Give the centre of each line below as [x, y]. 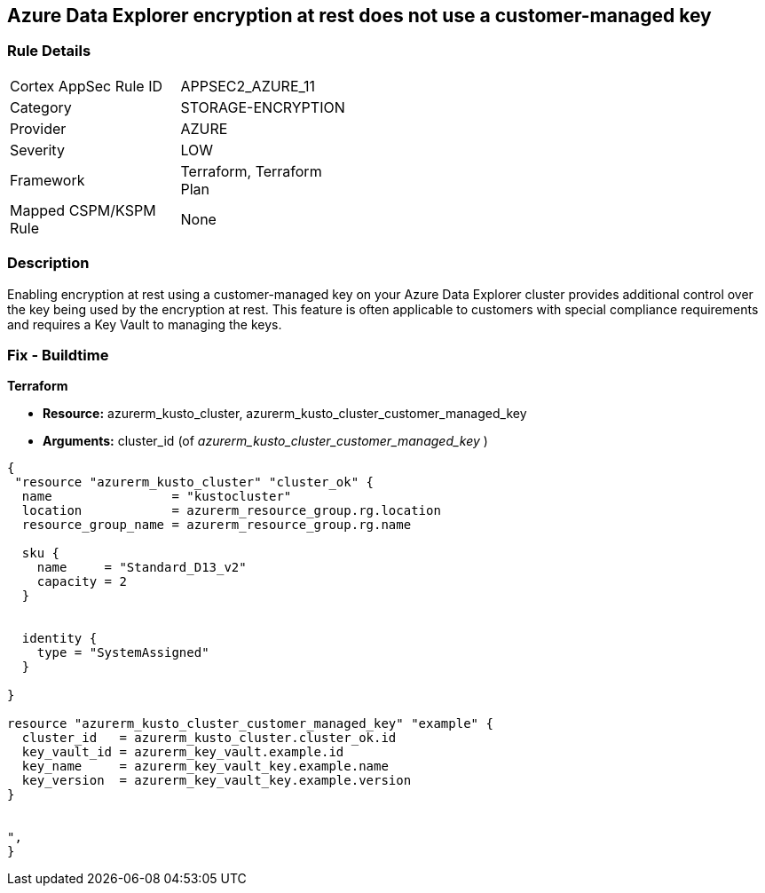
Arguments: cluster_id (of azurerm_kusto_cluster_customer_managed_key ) [265, 441]
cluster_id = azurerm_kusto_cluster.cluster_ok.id [209, 738]
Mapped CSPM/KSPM [83, 210]
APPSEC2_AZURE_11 [248, 86]
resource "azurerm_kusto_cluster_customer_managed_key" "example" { [250, 724]
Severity [37, 150]
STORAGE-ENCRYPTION [263, 107]
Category [41, 107]
